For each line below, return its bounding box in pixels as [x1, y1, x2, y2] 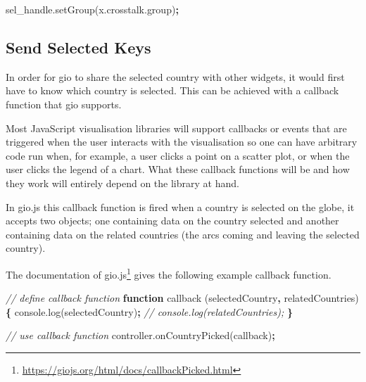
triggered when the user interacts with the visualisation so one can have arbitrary [6, 134, 358, 149]
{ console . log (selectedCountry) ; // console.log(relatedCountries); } [6, 304, 294, 319]
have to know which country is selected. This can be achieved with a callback [6, 83, 339, 98]
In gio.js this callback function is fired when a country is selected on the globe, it [6, 199, 355, 214]
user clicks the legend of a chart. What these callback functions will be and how [6, 162, 350, 177]
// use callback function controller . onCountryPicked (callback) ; [6, 328, 275, 343]
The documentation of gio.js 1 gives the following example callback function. [6, 265, 332, 281]
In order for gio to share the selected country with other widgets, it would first [6, 69, 345, 84]
